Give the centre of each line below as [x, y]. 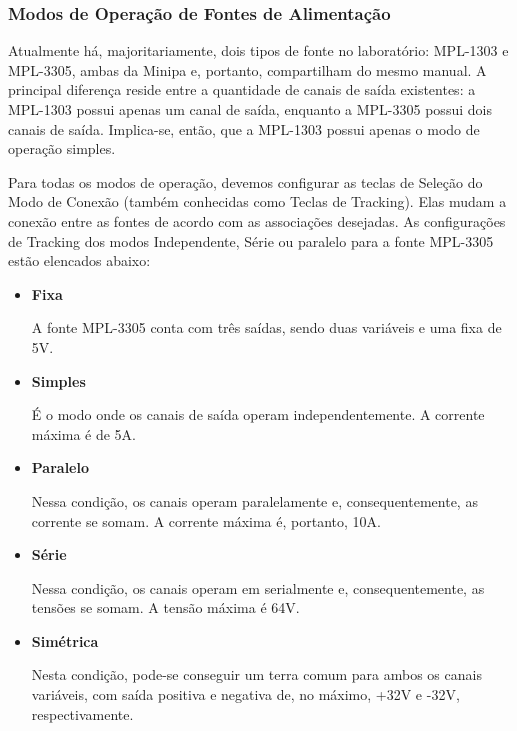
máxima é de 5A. [83, 433]
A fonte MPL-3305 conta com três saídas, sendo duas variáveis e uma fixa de [266, 327]
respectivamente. [82, 713]
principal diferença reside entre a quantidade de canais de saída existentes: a [242, 89]
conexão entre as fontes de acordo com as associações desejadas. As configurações [257, 220]
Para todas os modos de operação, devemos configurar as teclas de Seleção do [245, 181]
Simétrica [65, 640]
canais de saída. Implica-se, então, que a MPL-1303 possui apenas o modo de [244, 128]
